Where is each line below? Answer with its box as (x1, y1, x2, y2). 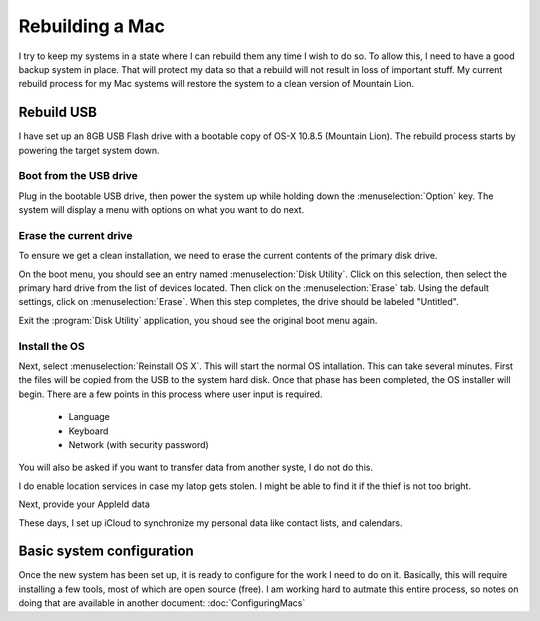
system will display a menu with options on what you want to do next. (18, 204, 305, 216)
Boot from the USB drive (18, 169, 139, 183)
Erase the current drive (18, 228, 133, 242)
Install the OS (18, 339, 85, 353)
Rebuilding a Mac (18, 15, 165, 37)
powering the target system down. (18, 144, 160, 156)
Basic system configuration (18, 543, 194, 560)
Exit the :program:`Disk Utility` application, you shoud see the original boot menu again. (18, 314, 378, 326)
